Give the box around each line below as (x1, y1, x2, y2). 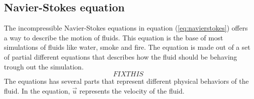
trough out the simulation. (4, 61, 84, 71)
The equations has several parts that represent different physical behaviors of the (4, 76, 249, 86)
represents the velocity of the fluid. (79, 85, 184, 96)
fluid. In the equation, (4, 85, 70, 96)
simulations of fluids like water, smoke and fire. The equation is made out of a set (4, 42, 251, 52)
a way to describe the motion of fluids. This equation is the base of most (4, 32, 223, 42)
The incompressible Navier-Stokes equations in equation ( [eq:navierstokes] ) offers (4, 23, 248, 33)
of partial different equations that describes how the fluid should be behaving (4, 51, 237, 62)
